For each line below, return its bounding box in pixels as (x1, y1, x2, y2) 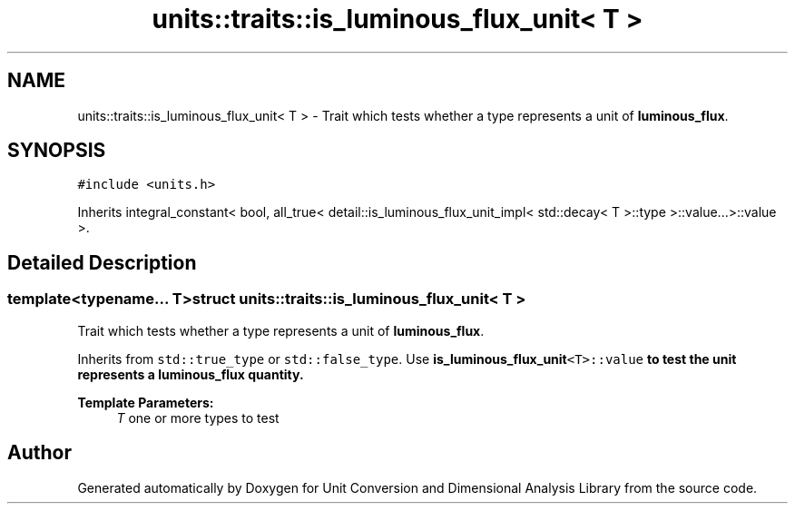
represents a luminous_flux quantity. (77, 366, 304, 382)
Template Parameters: (77, 394, 214, 410)
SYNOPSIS (7, 139, 106, 162)
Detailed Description (7, 251, 197, 274)
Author (7, 441, 72, 465)
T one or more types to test (116, 409, 280, 426)
